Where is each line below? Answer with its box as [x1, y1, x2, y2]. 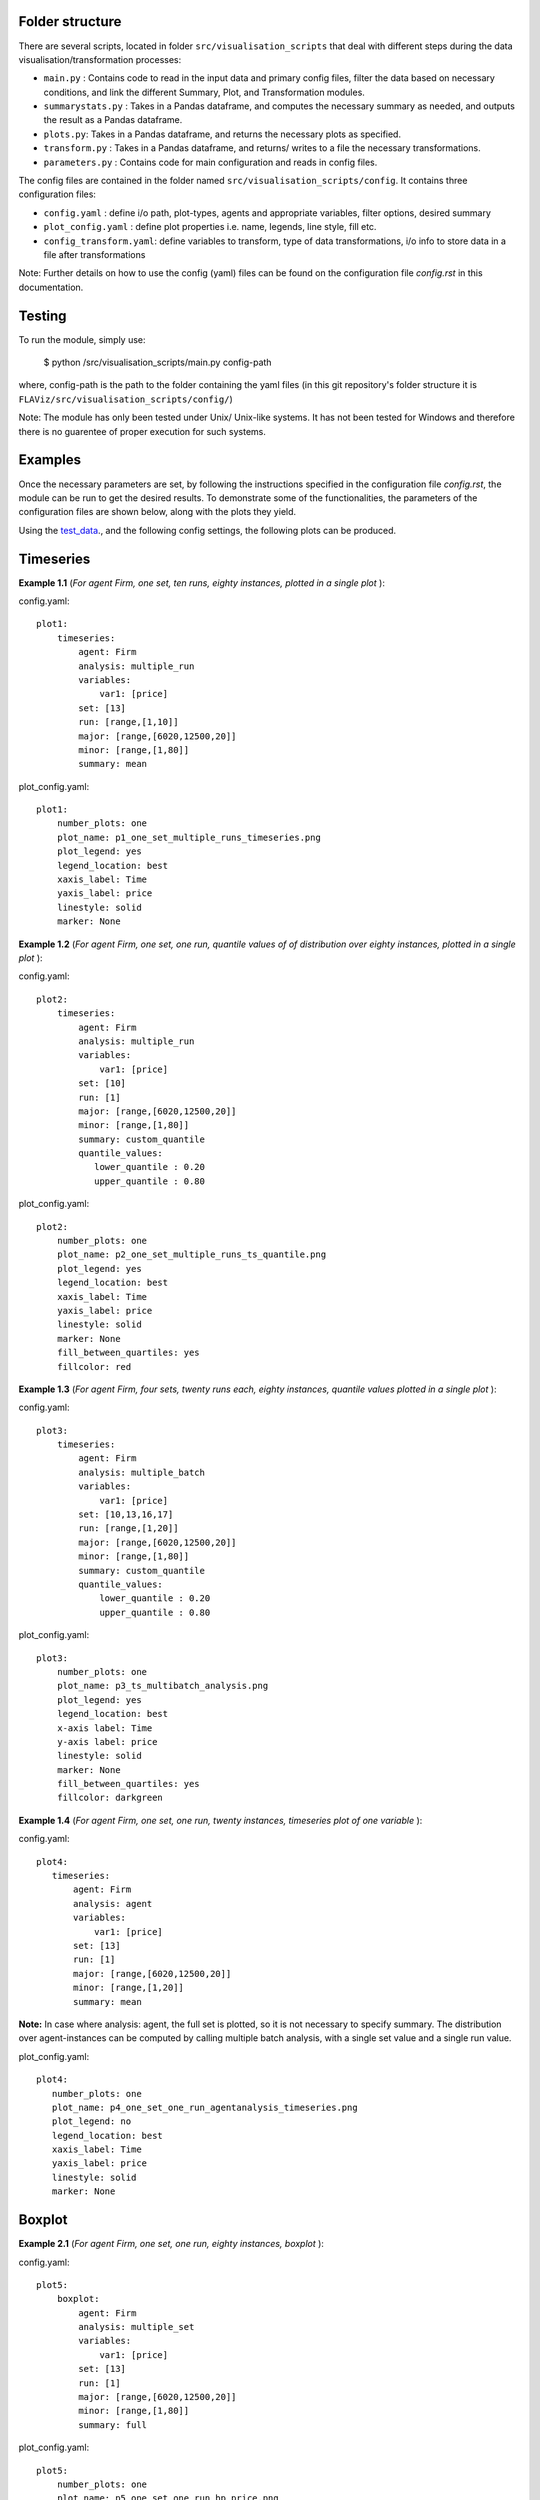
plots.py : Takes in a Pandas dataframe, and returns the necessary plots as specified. [43, 128, 402, 140]
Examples [18, 451, 82, 469]
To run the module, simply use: [18, 333, 146, 345]
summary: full [78, 2419, 148, 2430]
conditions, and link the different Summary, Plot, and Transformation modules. [43, 86, 365, 98]
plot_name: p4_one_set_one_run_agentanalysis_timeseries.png [51, 2101, 359, 2113]
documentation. [18, 281, 84, 293]
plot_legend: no [51, 2116, 132, 2127]
